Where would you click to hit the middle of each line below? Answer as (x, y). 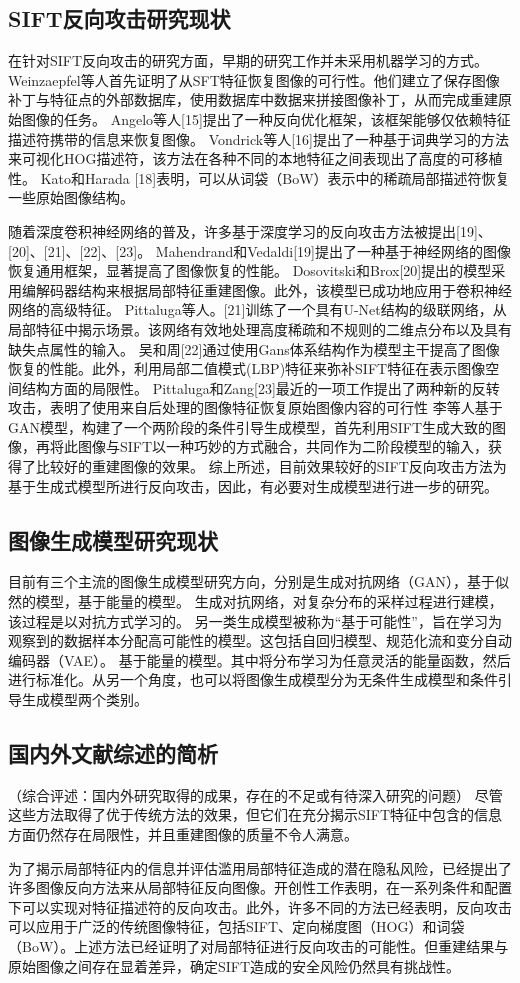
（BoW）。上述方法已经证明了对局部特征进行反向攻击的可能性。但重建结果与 (258, 945)
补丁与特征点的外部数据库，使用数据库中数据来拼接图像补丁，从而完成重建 (253, 99)
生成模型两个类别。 (84, 699)
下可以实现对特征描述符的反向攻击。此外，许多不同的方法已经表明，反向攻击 (260, 906)
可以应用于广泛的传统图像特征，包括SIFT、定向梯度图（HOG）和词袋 (236, 926)
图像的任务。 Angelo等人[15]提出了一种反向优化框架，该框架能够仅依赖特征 (266, 118)
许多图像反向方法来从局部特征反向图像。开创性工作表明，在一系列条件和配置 (260, 887)
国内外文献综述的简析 (113, 753)
